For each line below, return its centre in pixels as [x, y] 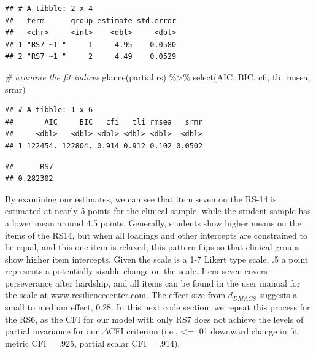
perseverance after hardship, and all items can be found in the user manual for [153, 283]
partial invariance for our [52, 331]
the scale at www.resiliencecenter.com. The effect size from [115, 295]
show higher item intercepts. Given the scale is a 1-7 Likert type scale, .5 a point [157, 259]
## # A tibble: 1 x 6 [49, 110]
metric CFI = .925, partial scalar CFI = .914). [93, 343]
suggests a [278, 295]
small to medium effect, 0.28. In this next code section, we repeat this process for [158, 307]
